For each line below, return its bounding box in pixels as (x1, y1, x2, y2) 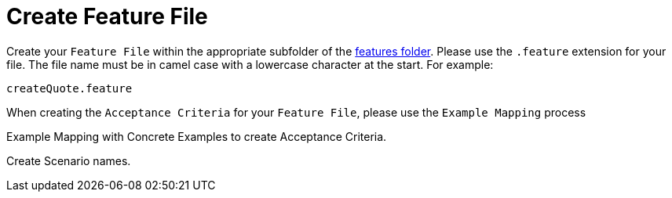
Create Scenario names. (6, 153, 131, 167)
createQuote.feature (6, 81, 133, 95)
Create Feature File (6, 3, 208, 30)
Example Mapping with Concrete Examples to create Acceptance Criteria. (6, 129, 387, 143)
